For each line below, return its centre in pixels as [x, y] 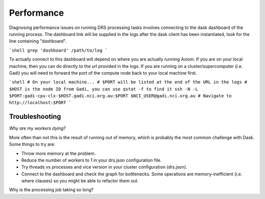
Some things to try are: [32, 144]
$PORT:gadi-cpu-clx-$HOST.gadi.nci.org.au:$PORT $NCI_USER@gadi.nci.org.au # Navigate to [120, 96]
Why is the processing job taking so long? [51, 190]
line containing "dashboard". [38, 41]
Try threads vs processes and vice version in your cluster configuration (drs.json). [104, 167]
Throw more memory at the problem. [58, 153]
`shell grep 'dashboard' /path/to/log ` [58, 50]
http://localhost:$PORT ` [40, 103]
